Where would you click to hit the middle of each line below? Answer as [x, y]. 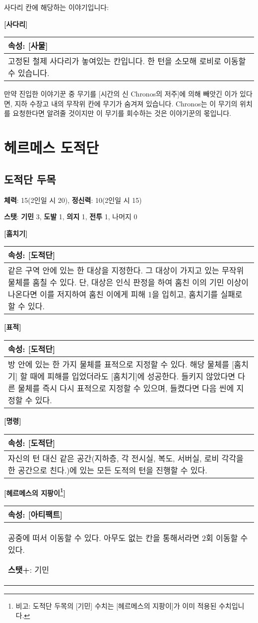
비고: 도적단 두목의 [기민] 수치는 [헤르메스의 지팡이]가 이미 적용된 [116, 605]
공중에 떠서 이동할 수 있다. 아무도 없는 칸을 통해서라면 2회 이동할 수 [128, 537]
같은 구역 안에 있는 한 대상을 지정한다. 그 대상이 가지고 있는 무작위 [126, 270]
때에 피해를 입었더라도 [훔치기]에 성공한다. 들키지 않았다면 [132, 376]
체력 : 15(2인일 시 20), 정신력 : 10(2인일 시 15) [73, 200]
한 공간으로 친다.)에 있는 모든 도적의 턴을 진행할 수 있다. [108, 470]
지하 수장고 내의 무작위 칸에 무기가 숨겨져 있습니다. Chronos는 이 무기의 [126, 103]
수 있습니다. [29, 73]
